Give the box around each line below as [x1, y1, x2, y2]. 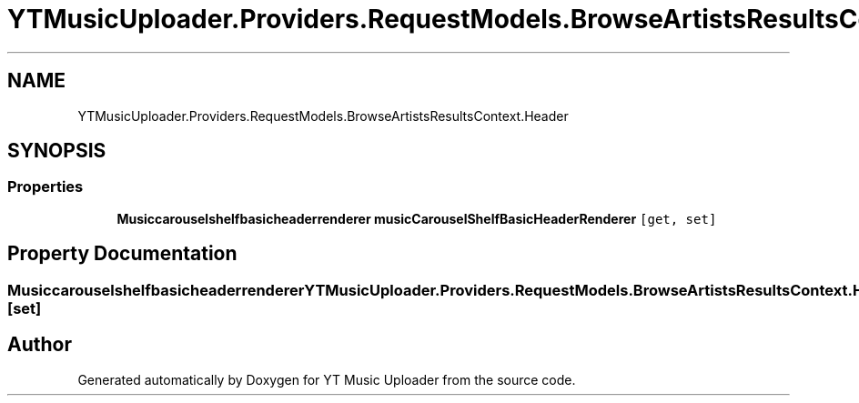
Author [7, 333, 72, 357]
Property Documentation [7, 242, 237, 266]
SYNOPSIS [7, 139, 106, 163]
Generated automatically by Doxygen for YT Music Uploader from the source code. [77, 371, 576, 388]
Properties [7, 177, 84, 196]
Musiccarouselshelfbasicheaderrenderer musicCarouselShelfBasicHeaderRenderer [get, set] [116, 210, 717, 227]
